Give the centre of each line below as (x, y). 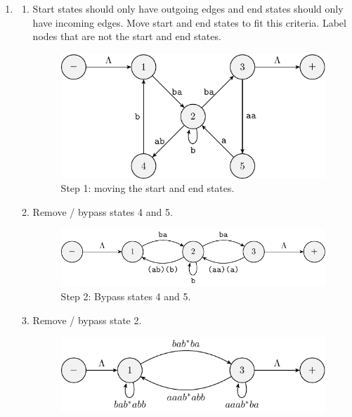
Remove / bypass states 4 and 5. (103, 212)
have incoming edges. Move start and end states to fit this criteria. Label (189, 22)
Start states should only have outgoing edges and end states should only (188, 8)
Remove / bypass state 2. (87, 320)
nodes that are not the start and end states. (127, 36)
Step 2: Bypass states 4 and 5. (126, 296)
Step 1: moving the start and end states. (148, 188)
